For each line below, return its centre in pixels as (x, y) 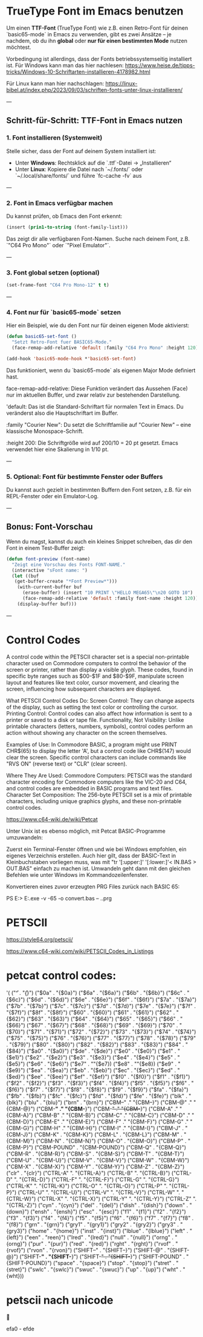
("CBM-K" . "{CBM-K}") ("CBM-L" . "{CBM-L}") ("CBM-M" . (108, 1134)
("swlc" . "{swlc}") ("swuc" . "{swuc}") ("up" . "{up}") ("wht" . (105, 1269)
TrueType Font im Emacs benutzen (95, 11)
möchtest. (19, 47)
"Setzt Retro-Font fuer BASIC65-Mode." (62, 342)
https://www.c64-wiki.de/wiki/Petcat (52, 819)
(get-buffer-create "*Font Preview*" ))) (66, 582)
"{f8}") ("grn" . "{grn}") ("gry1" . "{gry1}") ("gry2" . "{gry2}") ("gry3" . (93, 1224)
